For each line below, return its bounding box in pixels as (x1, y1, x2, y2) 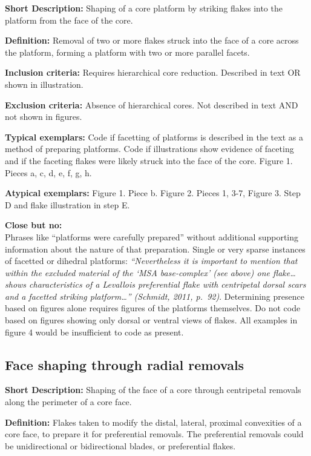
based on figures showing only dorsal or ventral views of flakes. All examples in (5, 314, 298, 326)
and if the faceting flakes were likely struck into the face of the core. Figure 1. (5, 154, 293, 167)
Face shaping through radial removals (5, 355, 244, 374)
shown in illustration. (5, 78, 83, 90)
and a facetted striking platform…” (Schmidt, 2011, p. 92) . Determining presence (5, 289, 304, 302)
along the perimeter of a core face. (5, 395, 132, 408)
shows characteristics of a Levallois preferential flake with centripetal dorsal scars (5, 278, 306, 291)
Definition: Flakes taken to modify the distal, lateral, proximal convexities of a (5, 415, 302, 428)
